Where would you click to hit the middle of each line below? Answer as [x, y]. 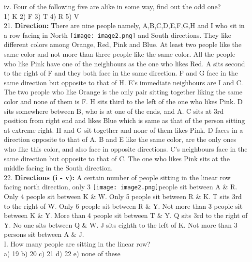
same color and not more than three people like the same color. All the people [120, 54]
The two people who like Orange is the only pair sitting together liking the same [123, 92]
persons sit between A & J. [44, 234]
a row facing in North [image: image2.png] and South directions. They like [118, 35]
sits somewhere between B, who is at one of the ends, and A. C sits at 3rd [114, 111]
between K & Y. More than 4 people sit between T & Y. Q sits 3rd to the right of [126, 215]
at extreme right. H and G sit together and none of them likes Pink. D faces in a [124, 130]
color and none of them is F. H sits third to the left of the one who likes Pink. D [123, 101]
